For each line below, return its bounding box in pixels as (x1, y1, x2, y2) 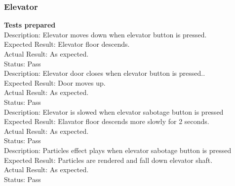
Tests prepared (4, 20, 56, 30)
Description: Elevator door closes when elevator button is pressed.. (4, 68, 205, 78)
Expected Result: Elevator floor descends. (4, 39, 130, 49)
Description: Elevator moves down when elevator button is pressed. (4, 29, 207, 39)
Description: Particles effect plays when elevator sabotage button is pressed (4, 145, 232, 155)
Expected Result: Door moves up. (4, 77, 106, 88)
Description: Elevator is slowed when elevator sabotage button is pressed (4, 106, 224, 117)
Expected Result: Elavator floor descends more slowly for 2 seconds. (4, 116, 209, 126)
